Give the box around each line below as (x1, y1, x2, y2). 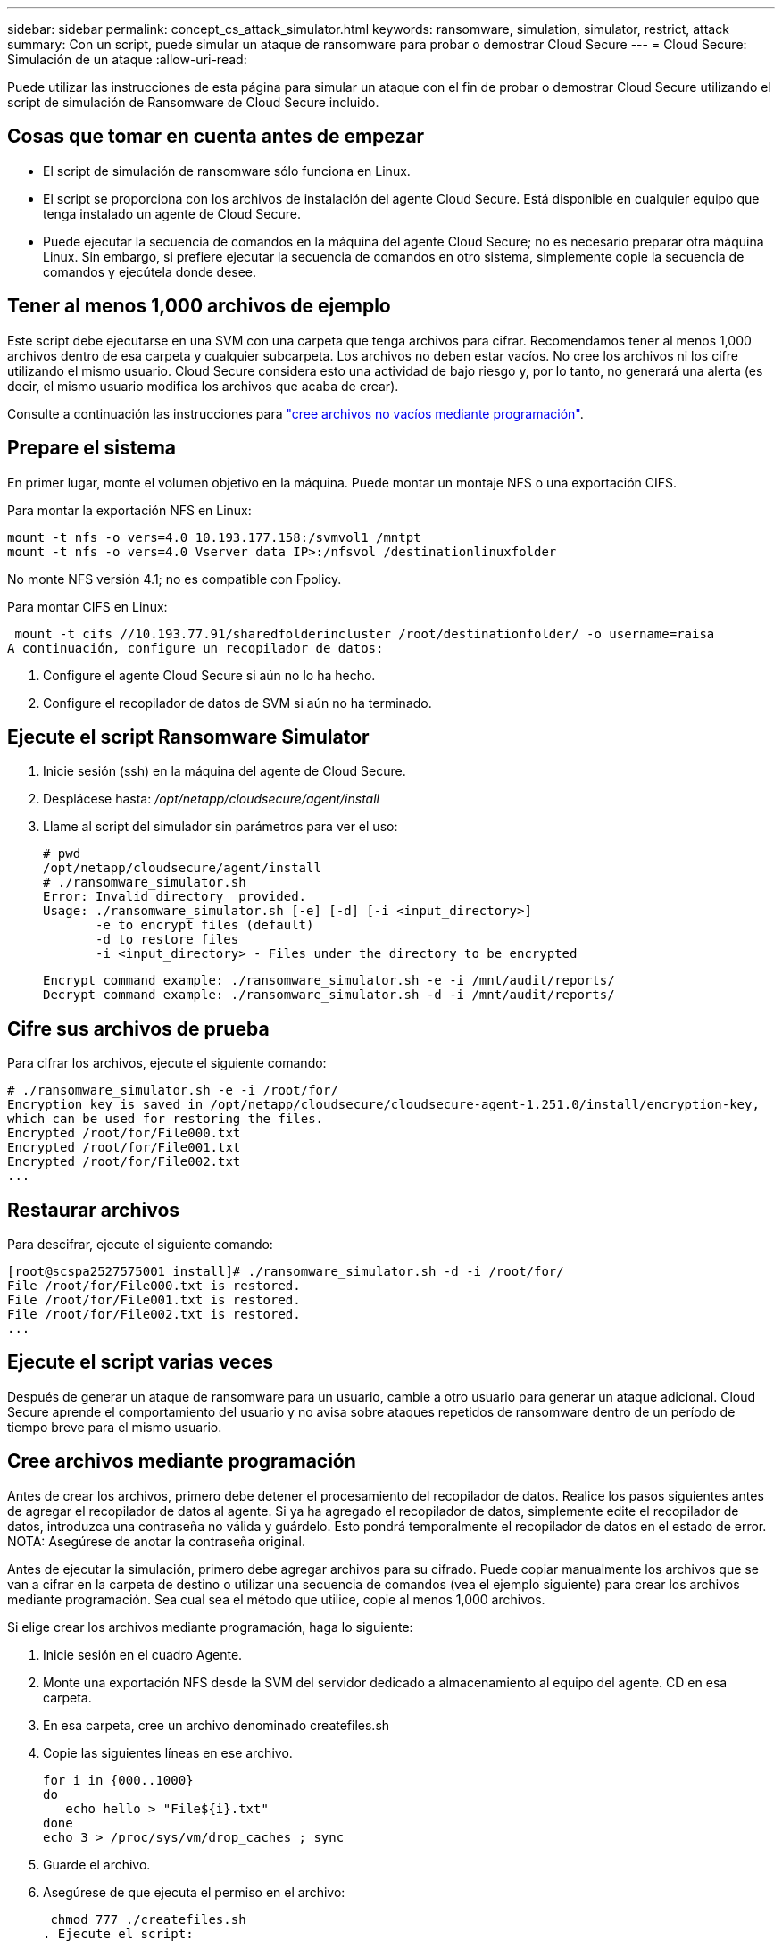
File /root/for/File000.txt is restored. (7, 1278, 301, 1294)
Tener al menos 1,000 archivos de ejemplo (7, 295, 391, 318)
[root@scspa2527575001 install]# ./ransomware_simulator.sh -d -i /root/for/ (7, 1264, 564, 1279)
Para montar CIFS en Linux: (7, 598, 168, 614)
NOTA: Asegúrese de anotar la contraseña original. (7, 1533, 305, 1549)
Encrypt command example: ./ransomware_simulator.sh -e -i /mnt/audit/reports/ (43, 973, 615, 988)
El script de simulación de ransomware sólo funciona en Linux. (43, 162, 411, 179)
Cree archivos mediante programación (7, 1450, 356, 1473)
